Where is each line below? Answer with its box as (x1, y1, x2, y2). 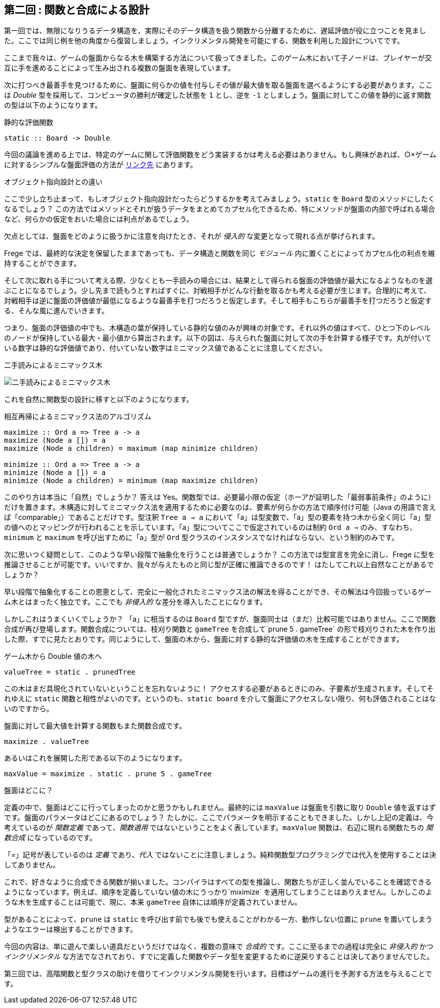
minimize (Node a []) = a (4, 468, 106, 477)
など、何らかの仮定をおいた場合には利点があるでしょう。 (4, 215, 194, 224)
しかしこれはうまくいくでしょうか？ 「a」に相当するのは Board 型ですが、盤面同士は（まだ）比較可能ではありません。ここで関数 (4, 615, 436, 624)
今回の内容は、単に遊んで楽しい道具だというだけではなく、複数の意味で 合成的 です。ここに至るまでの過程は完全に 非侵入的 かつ (4, 942, 433, 951)
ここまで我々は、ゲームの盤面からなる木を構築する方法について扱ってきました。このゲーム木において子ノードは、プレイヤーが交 (4, 53, 432, 62)
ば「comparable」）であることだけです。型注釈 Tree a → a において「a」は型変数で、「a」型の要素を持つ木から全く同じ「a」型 (4, 513, 431, 522)
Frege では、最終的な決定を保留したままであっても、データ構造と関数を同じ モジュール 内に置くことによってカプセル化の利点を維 (4, 249, 435, 258)
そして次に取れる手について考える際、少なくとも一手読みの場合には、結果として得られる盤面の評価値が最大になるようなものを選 (4, 276, 433, 285)
